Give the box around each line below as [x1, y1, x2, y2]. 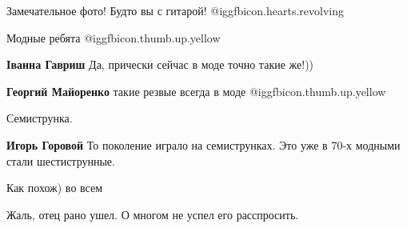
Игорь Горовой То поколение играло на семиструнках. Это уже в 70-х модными [6, 136, 401, 153]
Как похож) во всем [6, 179, 103, 196]
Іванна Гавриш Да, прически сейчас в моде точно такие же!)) [6, 56, 314, 73]
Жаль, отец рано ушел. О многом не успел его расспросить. [6, 206, 299, 222]
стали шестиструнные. [6, 152, 115, 169]
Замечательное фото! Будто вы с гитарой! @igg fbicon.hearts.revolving [6, 2, 344, 18]
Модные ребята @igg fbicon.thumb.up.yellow [6, 29, 221, 46]
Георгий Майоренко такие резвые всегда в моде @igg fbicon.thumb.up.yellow [6, 82, 386, 99]
